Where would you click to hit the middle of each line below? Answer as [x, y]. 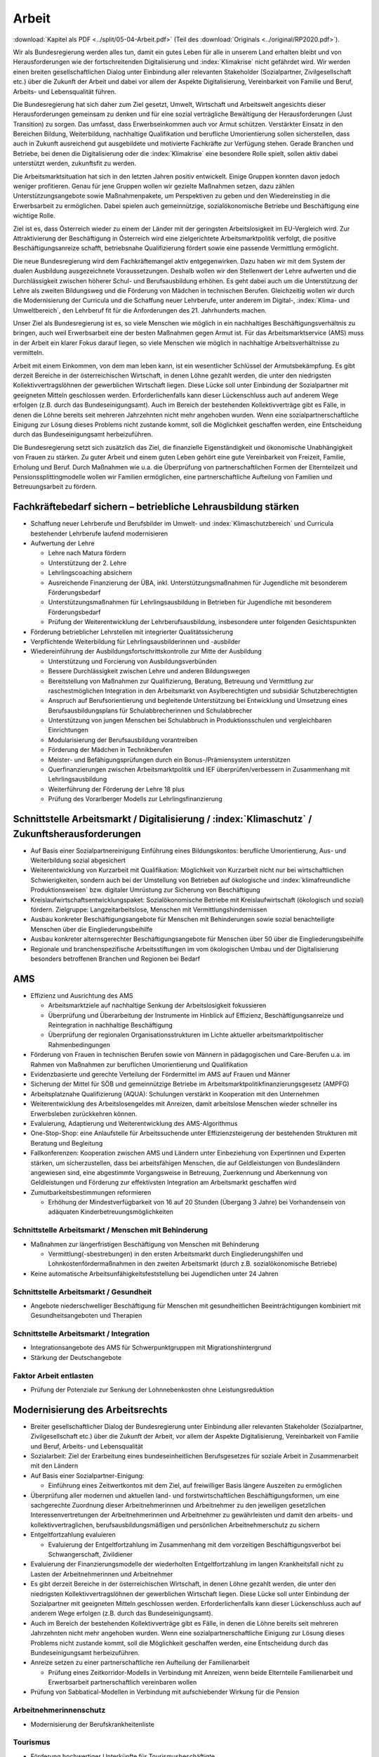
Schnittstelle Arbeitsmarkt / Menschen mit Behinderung [111, 1230]
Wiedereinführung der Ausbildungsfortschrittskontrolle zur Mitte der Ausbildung [146, 651]
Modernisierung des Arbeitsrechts [90, 1409]
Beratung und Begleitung [67, 1143]
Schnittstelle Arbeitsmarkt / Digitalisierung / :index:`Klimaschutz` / [162, 819]
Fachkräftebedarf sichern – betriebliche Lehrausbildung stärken [156, 507]
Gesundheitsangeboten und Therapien [86, 1316]
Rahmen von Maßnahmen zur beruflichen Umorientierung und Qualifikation [139, 1064]
